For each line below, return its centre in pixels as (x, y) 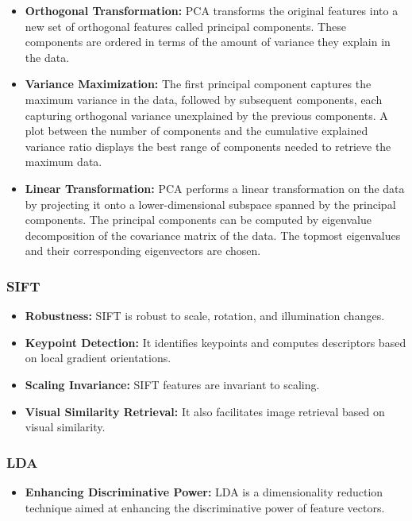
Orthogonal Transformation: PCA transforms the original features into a (212, 10)
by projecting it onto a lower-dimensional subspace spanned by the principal (210, 204)
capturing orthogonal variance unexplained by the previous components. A (206, 115)
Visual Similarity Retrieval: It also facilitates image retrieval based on (205, 411)
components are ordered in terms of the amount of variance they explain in (208, 42)
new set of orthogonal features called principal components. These (185, 26)
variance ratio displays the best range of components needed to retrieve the (208, 146)
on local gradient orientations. (98, 358)
